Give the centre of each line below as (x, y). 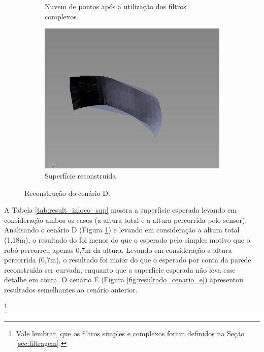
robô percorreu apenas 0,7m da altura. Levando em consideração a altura (118, 250)
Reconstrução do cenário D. (67, 193)
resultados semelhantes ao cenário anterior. (71, 289)
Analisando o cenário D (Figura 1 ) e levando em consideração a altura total (122, 230)
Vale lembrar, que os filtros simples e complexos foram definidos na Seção (130, 333)
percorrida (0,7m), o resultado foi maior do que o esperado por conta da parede (128, 260)
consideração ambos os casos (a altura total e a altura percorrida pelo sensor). (126, 219)
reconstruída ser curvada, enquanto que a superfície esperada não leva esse (120, 269)
